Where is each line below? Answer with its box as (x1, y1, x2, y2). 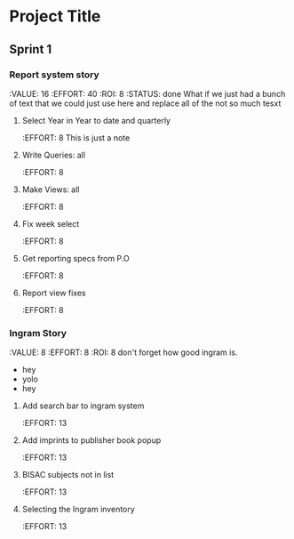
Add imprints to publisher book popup (21, 435, 162, 446)
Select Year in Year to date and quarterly (21, 115, 171, 125)
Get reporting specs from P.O (21, 253, 131, 263)
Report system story (9, 68, 99, 81)
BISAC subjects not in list (21, 470, 115, 480)
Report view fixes (21, 287, 86, 298)
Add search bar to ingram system (21, 400, 145, 411)
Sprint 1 (9, 42, 52, 57)
